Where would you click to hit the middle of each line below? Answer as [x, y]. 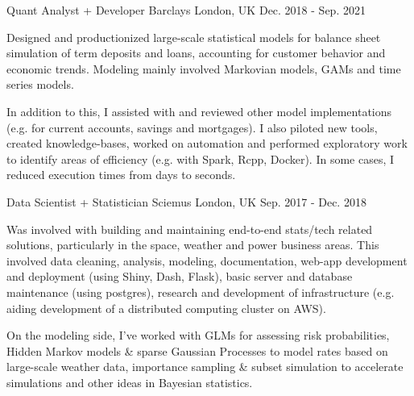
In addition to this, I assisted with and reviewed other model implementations [199, 111]
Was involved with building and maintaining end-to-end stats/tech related [190, 229]
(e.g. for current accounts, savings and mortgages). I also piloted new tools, [192, 127]
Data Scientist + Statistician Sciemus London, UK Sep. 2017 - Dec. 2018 [186, 201]
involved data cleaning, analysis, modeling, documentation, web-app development [207, 260]
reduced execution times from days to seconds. [121, 175]
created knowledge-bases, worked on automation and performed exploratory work [207, 143]
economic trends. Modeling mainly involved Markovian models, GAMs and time [204, 68]
